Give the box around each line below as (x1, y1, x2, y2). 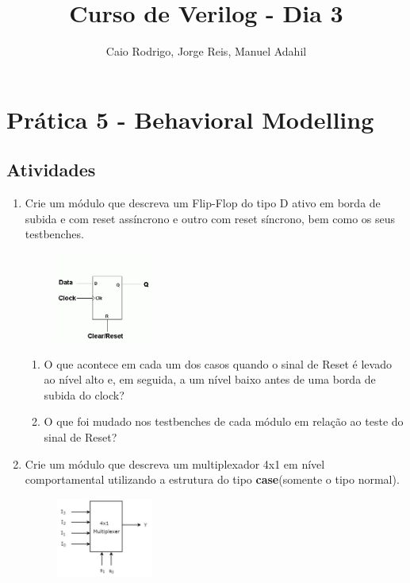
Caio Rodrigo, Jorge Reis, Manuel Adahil (105, 43, 307, 60)
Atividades (6, 157, 96, 182)
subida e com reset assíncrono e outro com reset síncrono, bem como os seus (25, 210, 396, 226)
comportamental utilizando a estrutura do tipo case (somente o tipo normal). (25, 471, 400, 488)
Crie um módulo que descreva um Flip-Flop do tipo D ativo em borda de (25, 195, 381, 211)
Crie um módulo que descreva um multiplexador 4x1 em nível (25, 455, 325, 472)
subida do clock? (44, 386, 125, 403)
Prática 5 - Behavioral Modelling (6, 102, 374, 135)
